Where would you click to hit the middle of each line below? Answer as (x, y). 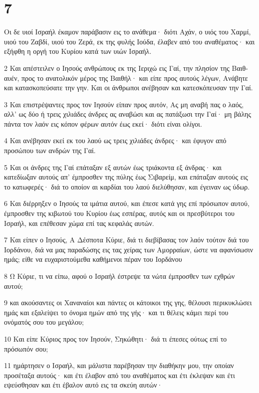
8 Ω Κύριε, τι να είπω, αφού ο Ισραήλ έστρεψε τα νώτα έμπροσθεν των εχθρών (120, 276)
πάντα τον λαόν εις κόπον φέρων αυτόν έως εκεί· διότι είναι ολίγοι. (103, 123)
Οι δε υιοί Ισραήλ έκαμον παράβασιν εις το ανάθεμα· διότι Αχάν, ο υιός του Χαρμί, (128, 32)
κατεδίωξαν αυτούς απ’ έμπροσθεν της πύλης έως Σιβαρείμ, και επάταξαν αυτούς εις (126, 177)
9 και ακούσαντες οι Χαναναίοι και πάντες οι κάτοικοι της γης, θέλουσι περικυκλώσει (128, 302)
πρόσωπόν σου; (26, 348)
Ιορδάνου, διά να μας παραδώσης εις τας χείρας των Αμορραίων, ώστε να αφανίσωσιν (129, 249)
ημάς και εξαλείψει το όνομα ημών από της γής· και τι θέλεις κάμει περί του (116, 312)
